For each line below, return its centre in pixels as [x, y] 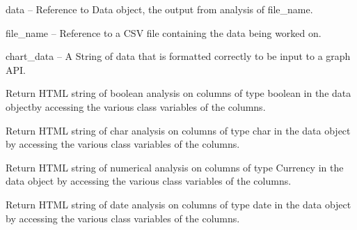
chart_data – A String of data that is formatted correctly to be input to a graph [178, 56]
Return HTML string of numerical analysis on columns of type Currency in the [175, 167]
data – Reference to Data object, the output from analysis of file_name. [159, 9]
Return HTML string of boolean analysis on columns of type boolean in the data [178, 93]
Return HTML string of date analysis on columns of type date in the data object [178, 204]
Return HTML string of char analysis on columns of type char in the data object [178, 130]
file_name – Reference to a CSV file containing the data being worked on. [164, 32]
